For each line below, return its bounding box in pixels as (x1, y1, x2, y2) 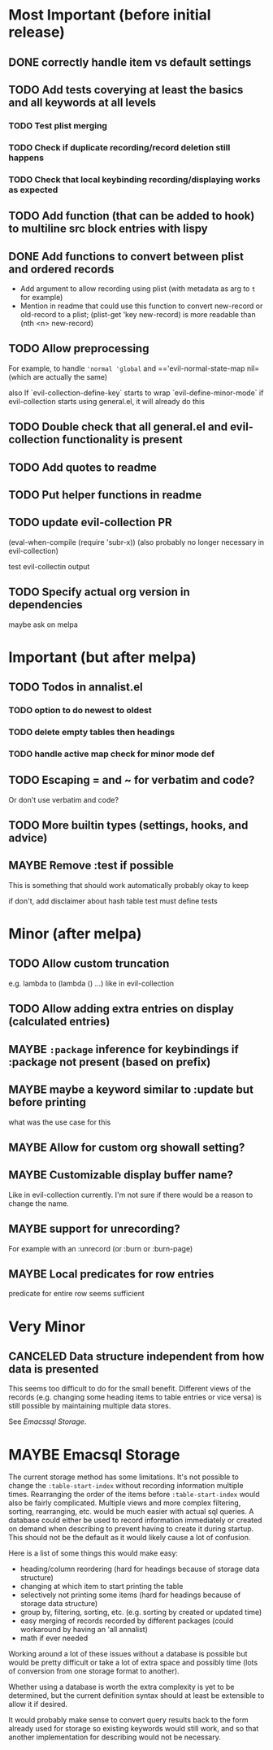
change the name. (8, 1198, 69, 1208)
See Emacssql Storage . (8, 1417, 87, 1426)
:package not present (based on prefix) (8, 1055, 211, 1069)
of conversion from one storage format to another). (8, 1666, 180, 1676)
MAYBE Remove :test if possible (8, 859, 175, 873)
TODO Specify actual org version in (8, 586, 191, 599)
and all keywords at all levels (8, 95, 157, 109)
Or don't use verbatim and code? (8, 794, 119, 804)
